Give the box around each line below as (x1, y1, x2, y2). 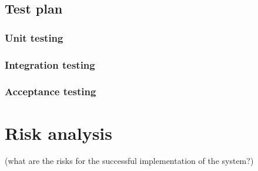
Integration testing (5, 57, 95, 72)
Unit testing (5, 30, 63, 45)
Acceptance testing (5, 84, 96, 99)
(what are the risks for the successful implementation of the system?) (5, 155, 254, 167)
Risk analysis (5, 120, 113, 145)
